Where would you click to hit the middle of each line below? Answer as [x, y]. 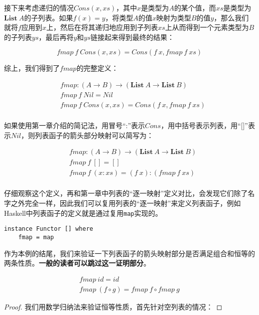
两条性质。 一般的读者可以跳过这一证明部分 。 [77, 263]
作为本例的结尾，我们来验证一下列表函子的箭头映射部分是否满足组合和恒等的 [129, 253]
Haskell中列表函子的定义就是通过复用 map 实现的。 [83, 213]
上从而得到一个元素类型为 [207, 27]
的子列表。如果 [49, 17]
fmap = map [36, 237]
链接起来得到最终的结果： [132, 37]
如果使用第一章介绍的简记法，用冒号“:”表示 [75, 125]
